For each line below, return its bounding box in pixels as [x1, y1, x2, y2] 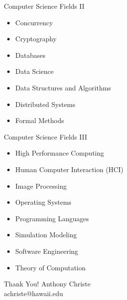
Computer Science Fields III [4, 131, 87, 141]
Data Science [15, 66, 54, 76]
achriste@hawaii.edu [4, 288, 63, 298]
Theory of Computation [15, 262, 86, 272]
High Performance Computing [15, 148, 104, 158]
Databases [15, 50, 45, 60]
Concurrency [15, 17, 53, 27]
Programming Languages [15, 213, 89, 223]
